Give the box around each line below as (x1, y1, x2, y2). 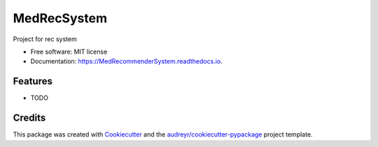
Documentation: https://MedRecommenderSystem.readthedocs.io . (30, 57, 223, 65)
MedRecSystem (13, 10, 108, 26)
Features (13, 75, 52, 87)
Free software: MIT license (30, 47, 108, 56)
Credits (13, 112, 46, 124)
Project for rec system (13, 35, 77, 43)
